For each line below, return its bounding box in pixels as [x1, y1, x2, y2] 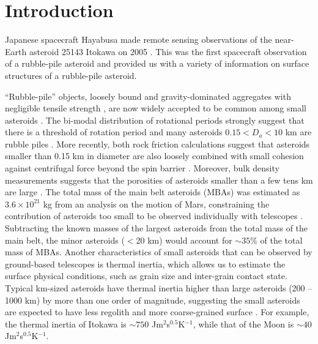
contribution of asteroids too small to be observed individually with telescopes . [5, 209, 303, 222]
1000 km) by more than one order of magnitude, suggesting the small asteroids [5, 293, 300, 306]
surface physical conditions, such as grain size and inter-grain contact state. [5, 269, 287, 282]
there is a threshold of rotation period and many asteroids [5, 125, 223, 138]
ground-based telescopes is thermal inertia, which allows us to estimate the [5, 257, 286, 270]
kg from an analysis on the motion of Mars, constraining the [43, 197, 270, 210]
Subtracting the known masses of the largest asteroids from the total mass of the [5, 222, 308, 234]
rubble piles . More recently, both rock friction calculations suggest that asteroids [5, 137, 310, 150]
